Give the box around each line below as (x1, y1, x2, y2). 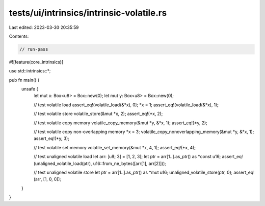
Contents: (9, 33, 29, 39)
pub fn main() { (9, 77, 40, 83)
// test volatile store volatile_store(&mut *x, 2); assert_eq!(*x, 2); (33, 111, 163, 117)
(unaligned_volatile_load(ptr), (33, 160, 92, 166)
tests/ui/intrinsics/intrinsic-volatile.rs (9, 7, 167, 18)
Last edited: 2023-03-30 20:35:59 (9, 24, 79, 30)
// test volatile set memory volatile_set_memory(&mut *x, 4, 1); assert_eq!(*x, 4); (33, 144, 196, 150)
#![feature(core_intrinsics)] (9, 59, 64, 65)
